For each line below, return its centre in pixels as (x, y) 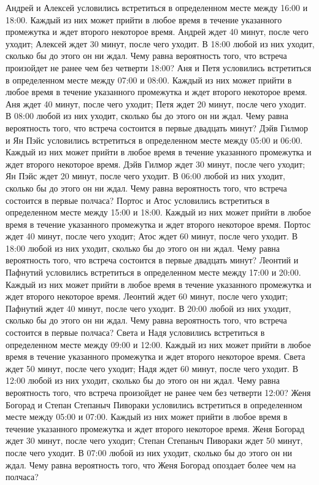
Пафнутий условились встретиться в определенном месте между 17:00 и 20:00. (153, 272)
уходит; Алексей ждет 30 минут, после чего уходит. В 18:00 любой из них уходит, (160, 43)
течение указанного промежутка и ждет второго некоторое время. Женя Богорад (155, 428)
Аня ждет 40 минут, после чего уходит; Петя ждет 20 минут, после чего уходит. (156, 103)
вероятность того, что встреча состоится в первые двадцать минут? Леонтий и (152, 260)
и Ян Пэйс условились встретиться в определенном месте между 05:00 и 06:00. (154, 140)
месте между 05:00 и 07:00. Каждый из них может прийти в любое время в (147, 417)
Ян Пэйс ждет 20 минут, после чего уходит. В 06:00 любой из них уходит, (145, 176)
